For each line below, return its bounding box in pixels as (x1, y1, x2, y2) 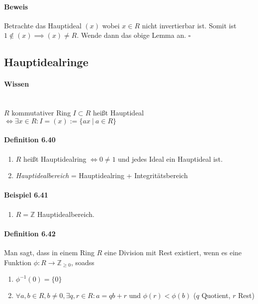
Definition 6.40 (4, 134, 56, 145)
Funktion (4, 257, 32, 267)
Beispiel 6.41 (4, 190, 48, 200)
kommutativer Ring (11, 107, 71, 118)
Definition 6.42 (4, 228, 56, 238)
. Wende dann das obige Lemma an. (77, 30, 186, 40)
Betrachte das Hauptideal (4, 20, 82, 30)
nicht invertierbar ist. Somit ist (142, 20, 237, 30)
